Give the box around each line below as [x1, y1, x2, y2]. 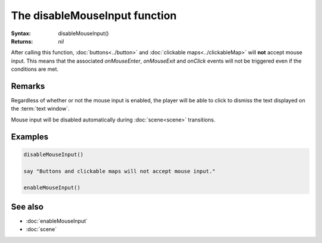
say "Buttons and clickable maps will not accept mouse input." [23, 167, 216, 175]
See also [11, 201, 44, 211]
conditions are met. [11, 66, 59, 73]
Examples [11, 132, 49, 142]
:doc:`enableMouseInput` [26, 217, 88, 225]
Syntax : [11, 30, 31, 37]
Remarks [11, 81, 45, 91]
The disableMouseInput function [11, 9, 177, 22]
